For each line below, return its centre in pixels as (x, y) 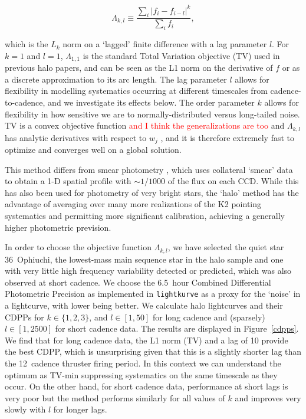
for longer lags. (80, 409)
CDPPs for (24, 317)
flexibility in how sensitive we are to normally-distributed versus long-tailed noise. (152, 114)
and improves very (268, 397)
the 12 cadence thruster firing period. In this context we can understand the (143, 363)
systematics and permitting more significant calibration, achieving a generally (145, 216)
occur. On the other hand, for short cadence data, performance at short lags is (147, 386)
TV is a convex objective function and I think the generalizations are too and (145, 125)
